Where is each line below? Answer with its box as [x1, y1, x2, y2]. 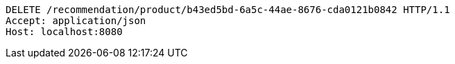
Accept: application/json [6, 15, 146, 26]
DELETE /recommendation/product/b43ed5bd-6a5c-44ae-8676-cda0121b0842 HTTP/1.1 [6, 4, 450, 15]
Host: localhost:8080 [6, 26, 123, 37]
